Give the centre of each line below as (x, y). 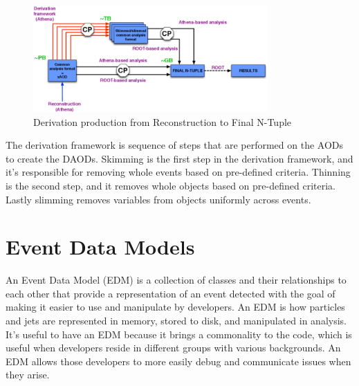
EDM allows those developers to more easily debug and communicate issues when (178, 361)
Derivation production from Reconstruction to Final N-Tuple (163, 121)
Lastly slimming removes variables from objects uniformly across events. (158, 199)
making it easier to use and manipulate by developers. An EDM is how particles (175, 307)
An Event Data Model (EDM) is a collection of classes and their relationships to (176, 280)
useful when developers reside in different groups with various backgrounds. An (173, 348)
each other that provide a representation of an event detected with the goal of (171, 293)
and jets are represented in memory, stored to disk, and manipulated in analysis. (176, 321)
